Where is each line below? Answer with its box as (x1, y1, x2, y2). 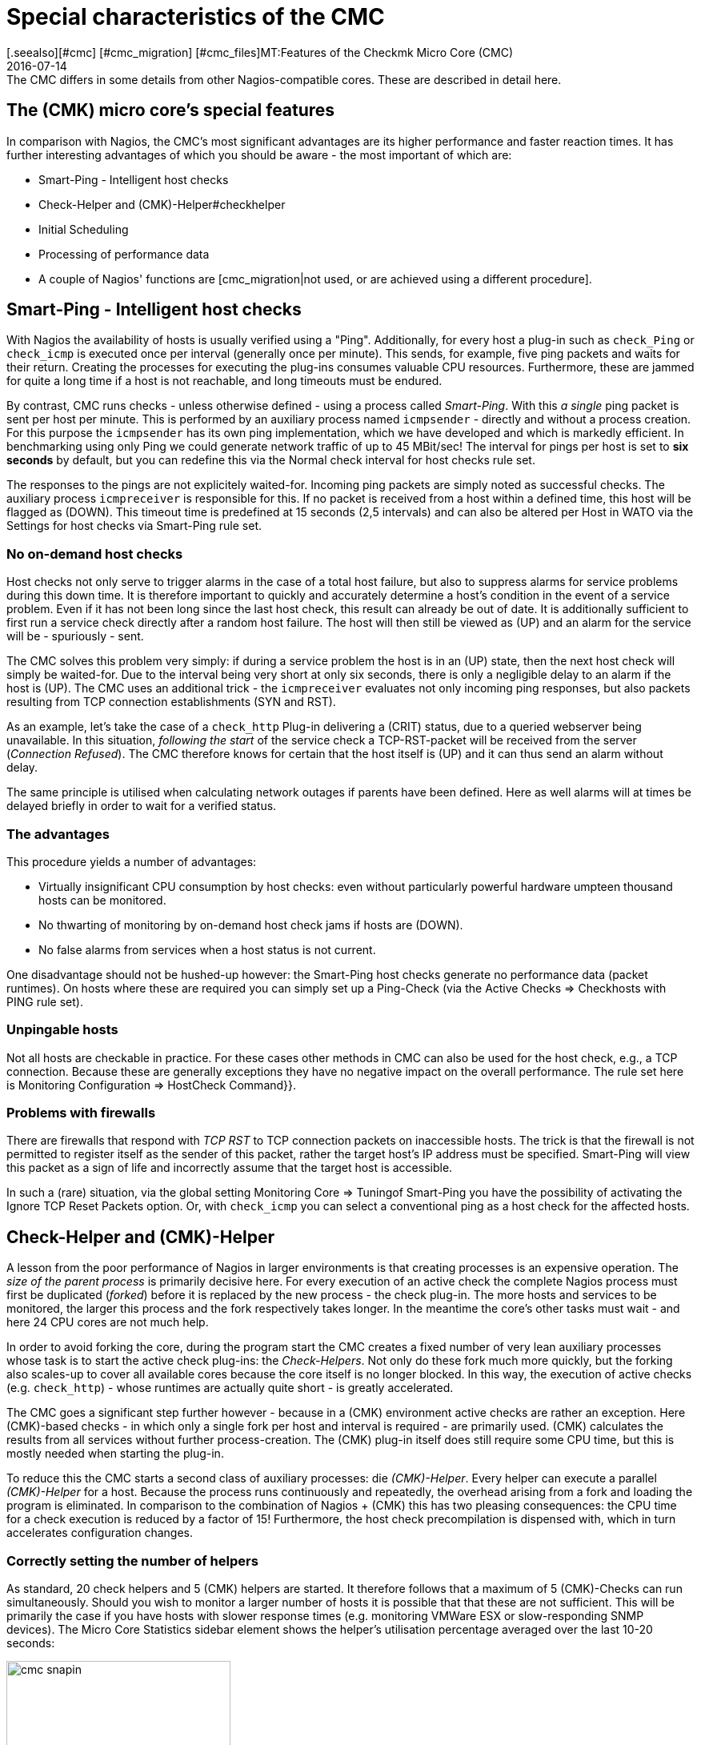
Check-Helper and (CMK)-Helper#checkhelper (38, 197, 286, 211)
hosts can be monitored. (38, 893, 166, 907)
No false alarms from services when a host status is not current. (38, 942, 376, 957)
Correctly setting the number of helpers (6, 1552, 258, 1569)
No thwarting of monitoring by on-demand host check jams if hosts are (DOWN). (38, 917, 463, 932)
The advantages (6, 825, 110, 842)
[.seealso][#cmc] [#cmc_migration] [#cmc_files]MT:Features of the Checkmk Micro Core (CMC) (6, 45, 514, 59)
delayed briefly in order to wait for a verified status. (6, 799, 277, 813)
